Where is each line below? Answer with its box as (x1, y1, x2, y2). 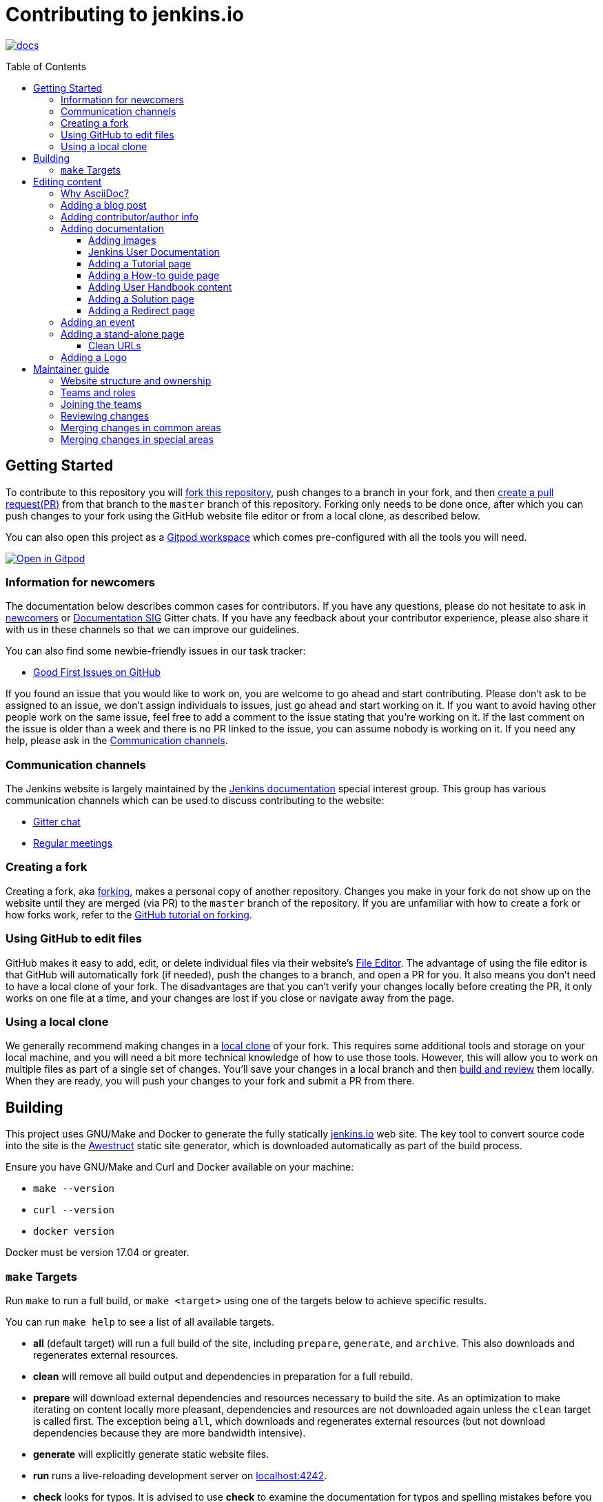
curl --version (33, 1204, 115, 1216)
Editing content (33, 175, 102, 187)
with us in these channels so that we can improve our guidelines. (6, 624, 299, 636)
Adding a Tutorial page (88, 257, 192, 269)
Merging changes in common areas (61, 421, 221, 433)
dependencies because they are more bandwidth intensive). (33, 1426, 306, 1439)
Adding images (88, 234, 156, 246)
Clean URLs (88, 339, 141, 351)
